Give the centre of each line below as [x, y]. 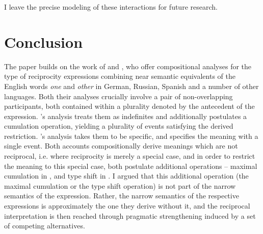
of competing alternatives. [45, 226]
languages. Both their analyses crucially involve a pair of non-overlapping [119, 96]
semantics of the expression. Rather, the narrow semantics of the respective [122, 196]
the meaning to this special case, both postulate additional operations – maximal [131, 166]
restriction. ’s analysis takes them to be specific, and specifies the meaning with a [131, 136]
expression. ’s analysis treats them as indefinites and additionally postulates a [126, 116]
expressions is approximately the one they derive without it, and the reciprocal [127, 206]
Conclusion [44, 41]
